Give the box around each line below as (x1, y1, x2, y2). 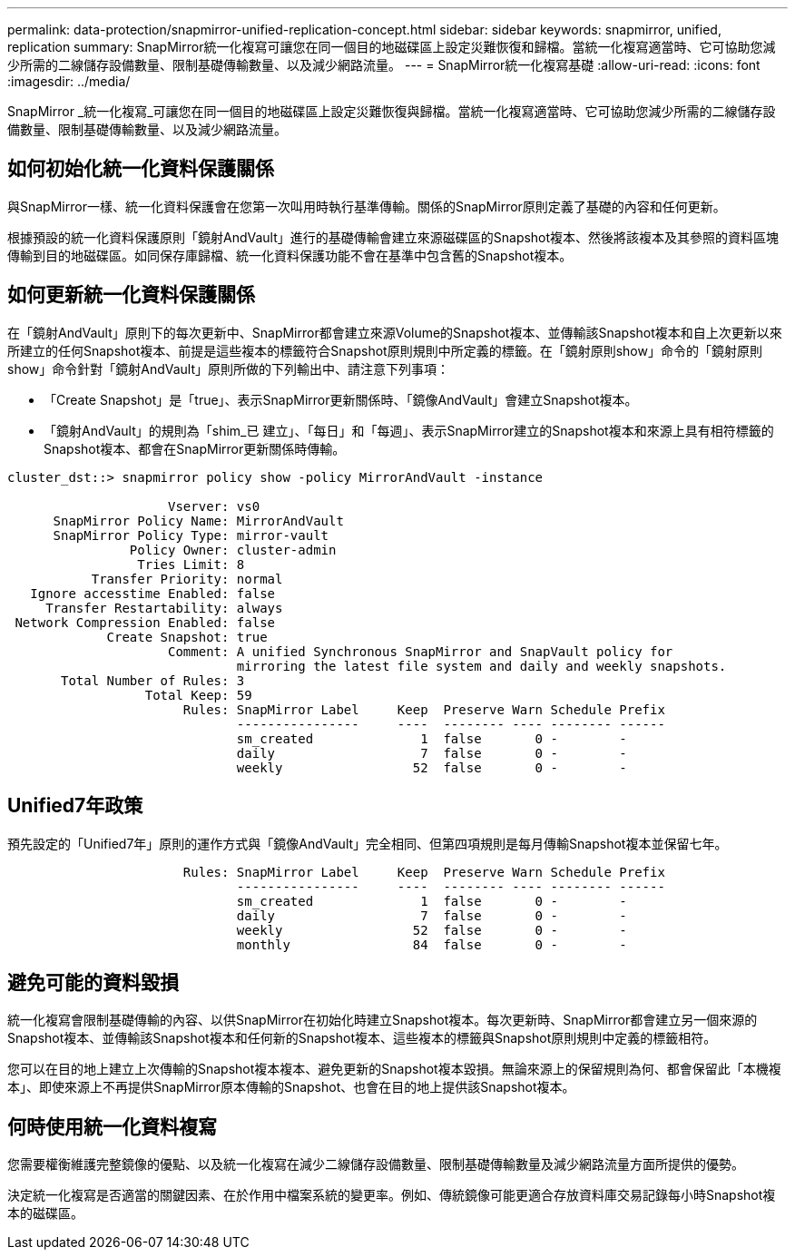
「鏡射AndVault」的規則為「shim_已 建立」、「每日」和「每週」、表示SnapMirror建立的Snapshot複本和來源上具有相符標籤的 (44, 422, 774, 438)
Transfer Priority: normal (91, 571, 283, 586)
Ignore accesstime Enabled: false (30, 585, 276, 601)
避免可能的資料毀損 (7, 970, 179, 994)
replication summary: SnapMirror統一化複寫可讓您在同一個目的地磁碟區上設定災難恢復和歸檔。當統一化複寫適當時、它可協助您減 (7, 39, 776, 54)
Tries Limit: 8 (137, 556, 245, 572)
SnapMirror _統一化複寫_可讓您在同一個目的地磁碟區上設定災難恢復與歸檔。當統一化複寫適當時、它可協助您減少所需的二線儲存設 (7, 103, 776, 119)
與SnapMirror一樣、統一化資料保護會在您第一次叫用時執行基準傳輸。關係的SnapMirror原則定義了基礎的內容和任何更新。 (7, 198, 726, 214)
